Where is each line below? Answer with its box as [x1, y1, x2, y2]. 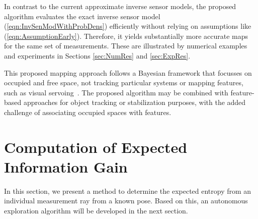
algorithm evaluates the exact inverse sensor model [4, 11, 160, 21]
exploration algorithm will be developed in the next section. [4, 205, 188, 216]
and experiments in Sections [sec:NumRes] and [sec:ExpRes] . [4, 50, 191, 61]
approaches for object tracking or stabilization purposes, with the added [23, 97, 246, 107]
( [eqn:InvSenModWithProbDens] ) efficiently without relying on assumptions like [4, 21, 251, 31]
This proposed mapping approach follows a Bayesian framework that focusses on [4, 67, 252, 78]
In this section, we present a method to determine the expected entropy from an [4, 185, 251, 196]
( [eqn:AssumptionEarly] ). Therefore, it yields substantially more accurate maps [4, 30, 248, 41]
